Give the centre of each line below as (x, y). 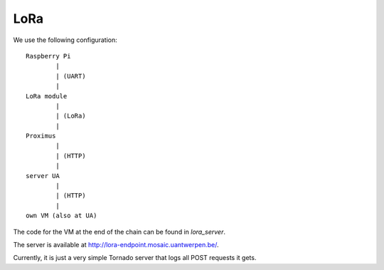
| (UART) (71, 76)
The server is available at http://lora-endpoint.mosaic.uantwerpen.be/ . (116, 244)
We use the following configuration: (65, 40)
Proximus (41, 136)
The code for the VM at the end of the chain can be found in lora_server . (119, 232)
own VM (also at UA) (62, 216)
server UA (43, 176)
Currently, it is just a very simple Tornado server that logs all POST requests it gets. (135, 258)
